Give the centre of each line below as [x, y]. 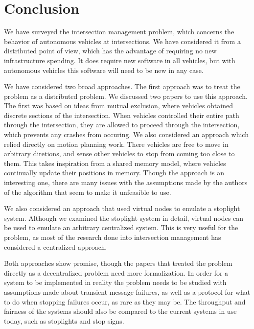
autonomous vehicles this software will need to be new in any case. [104, 70]
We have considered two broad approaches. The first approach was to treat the [122, 86]
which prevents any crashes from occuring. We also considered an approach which [126, 134]
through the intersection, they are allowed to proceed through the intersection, [122, 125]
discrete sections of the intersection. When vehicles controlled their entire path [122, 115]
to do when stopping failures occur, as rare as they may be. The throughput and [125, 301]
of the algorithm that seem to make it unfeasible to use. [88, 192]
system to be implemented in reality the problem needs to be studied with [115, 282]
